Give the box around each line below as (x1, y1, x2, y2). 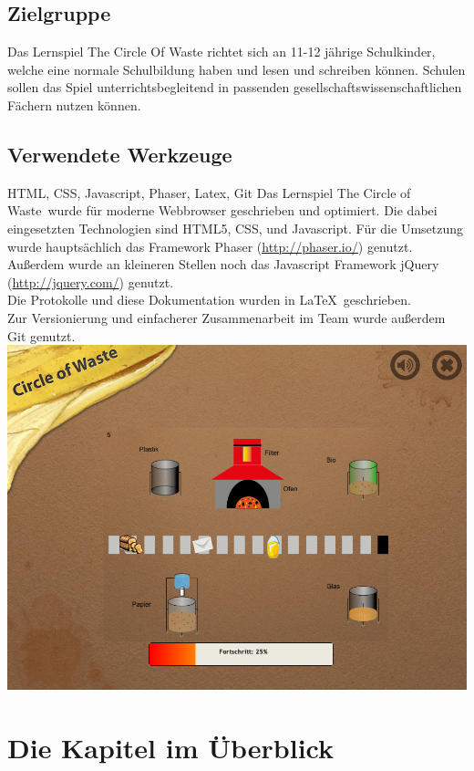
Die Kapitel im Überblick (7, 728, 334, 766)
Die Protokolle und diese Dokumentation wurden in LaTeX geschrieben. (7, 290, 411, 309)
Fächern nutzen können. (7, 95, 141, 114)
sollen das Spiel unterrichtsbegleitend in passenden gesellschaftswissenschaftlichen (7, 78, 462, 97)
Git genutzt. (7, 326, 76, 345)
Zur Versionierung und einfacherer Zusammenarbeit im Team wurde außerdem (7, 307, 446, 327)
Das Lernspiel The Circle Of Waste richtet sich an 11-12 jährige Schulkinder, (7, 42, 436, 61)
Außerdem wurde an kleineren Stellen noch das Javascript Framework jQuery (7, 255, 439, 274)
